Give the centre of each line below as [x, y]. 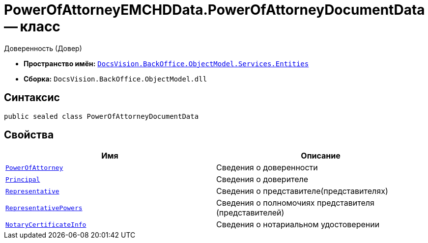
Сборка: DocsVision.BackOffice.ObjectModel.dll [115, 79]
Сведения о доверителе [262, 179]
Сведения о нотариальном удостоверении [298, 225]
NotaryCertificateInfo [46, 224]
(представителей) [250, 213]
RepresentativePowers [44, 208]
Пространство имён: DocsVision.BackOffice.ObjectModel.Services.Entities [166, 63]
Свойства [29, 135]
